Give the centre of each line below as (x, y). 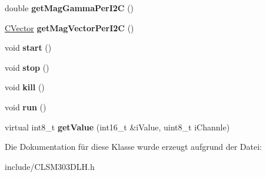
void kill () (25, 87)
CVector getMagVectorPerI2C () (69, 27)
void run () (26, 106)
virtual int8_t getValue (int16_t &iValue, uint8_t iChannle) (117, 127)
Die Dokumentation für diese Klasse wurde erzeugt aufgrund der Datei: (133, 147)
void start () (28, 47)
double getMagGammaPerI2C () (69, 8)
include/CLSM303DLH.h (50, 166)
